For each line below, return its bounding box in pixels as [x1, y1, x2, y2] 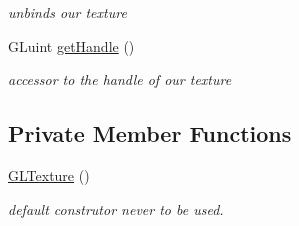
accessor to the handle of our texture [8, 69, 232, 90]
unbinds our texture [8, 2, 127, 22]
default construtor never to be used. [8, 198, 224, 219]
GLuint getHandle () [8, 35, 135, 56]
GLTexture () [8, 164, 90, 185]
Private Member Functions [8, 118, 292, 149]
